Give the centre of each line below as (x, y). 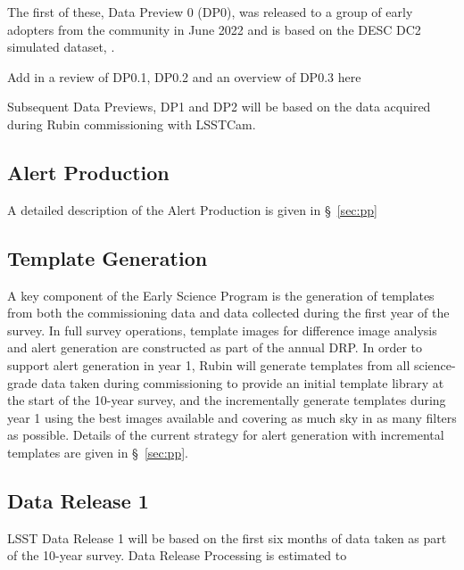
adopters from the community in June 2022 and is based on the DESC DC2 (214, 29)
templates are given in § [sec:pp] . (98, 452)
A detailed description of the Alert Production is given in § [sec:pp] (192, 209)
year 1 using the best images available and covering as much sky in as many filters (232, 417)
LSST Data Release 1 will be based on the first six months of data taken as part (227, 537)
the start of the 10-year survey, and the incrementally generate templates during (227, 400)
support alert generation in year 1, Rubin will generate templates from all (209, 364)
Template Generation (108, 257)
